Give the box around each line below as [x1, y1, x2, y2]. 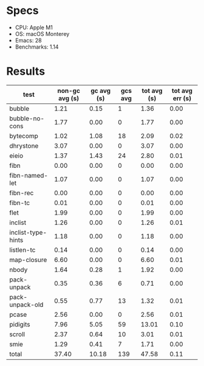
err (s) [172, 94, 192, 102]
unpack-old [9, 300, 44, 309]
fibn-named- [9, 171, 49, 179]
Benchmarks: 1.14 [15, 43, 59, 50]
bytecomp [9, 131, 38, 140]
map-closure [9, 255, 47, 264]
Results [6, 64, 46, 78]
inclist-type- [9, 228, 47, 237]
